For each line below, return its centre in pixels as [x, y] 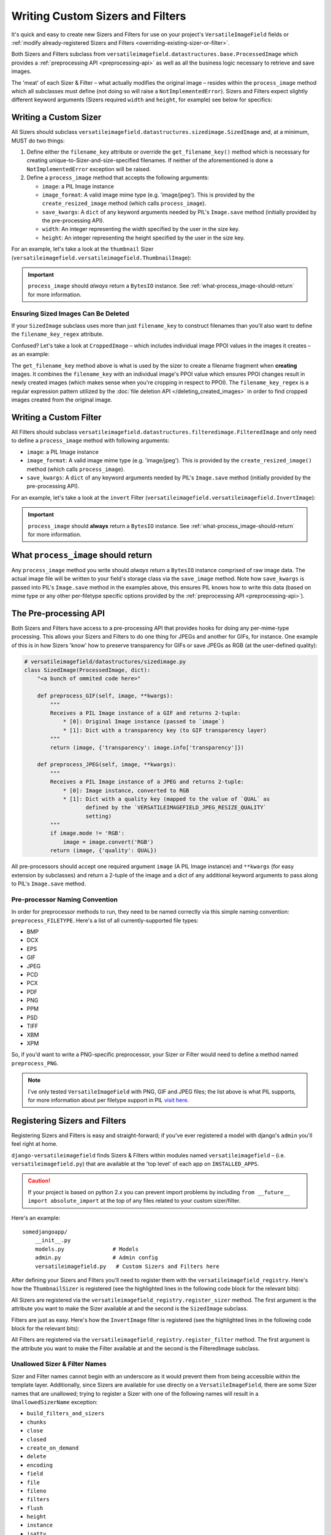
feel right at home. [35, 1144]
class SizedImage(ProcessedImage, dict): [87, 670]
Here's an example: [36, 1218]
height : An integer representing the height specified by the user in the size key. [143, 238]
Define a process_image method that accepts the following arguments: [118, 177]
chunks [36, 1422]
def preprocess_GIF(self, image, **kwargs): [105, 696]
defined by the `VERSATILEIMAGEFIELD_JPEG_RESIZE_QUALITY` [176, 808]
